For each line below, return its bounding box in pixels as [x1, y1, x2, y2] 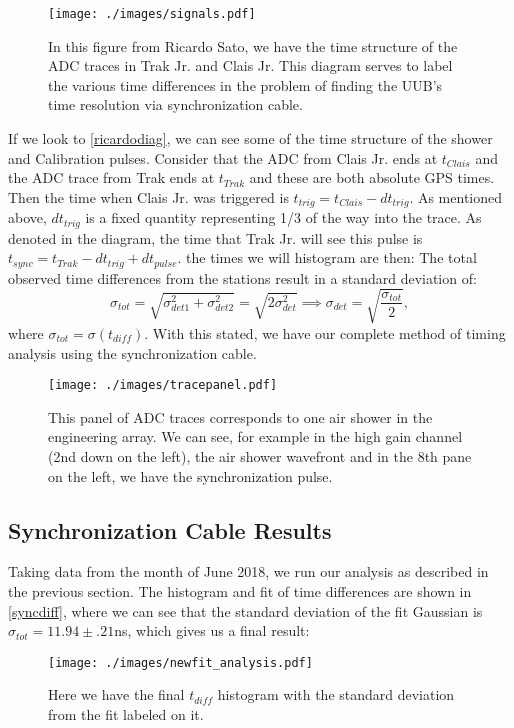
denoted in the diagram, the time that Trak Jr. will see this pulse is [8, 227, 423, 248]
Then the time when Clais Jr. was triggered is [8, 186, 289, 207]
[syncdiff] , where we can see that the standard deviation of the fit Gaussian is [8, 600, 483, 621]
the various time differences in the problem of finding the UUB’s [48, 74, 443, 95]
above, [8, 207, 47, 228]
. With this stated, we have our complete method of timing [144, 322, 506, 343]
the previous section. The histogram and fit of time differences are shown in [8, 580, 472, 601]
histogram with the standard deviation [217, 684, 455, 705]
